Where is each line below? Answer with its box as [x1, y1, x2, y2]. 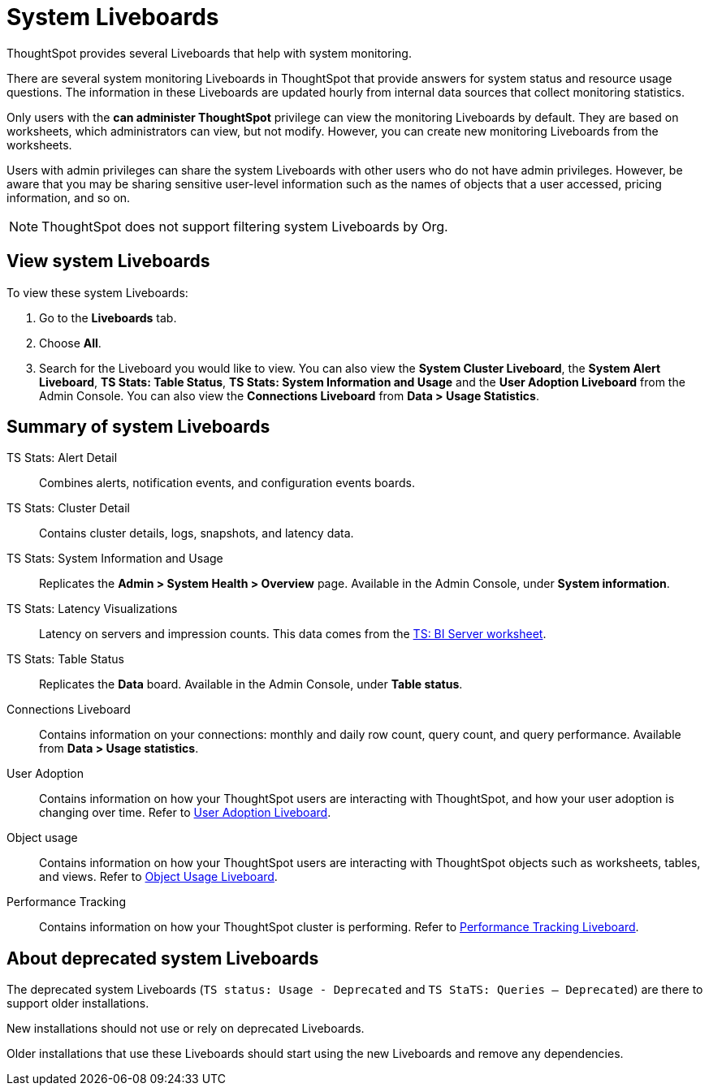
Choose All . [39, 335, 102, 350]
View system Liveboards [6, 251, 210, 272]
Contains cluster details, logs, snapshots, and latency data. [39, 526, 354, 541]
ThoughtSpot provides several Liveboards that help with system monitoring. [6, 45, 412, 60]
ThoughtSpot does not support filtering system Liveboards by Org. [41, 218, 448, 235]
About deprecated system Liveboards [6, 947, 319, 969]
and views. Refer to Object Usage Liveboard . [39, 870, 278, 884]
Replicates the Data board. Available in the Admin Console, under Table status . [39, 677, 463, 692]
